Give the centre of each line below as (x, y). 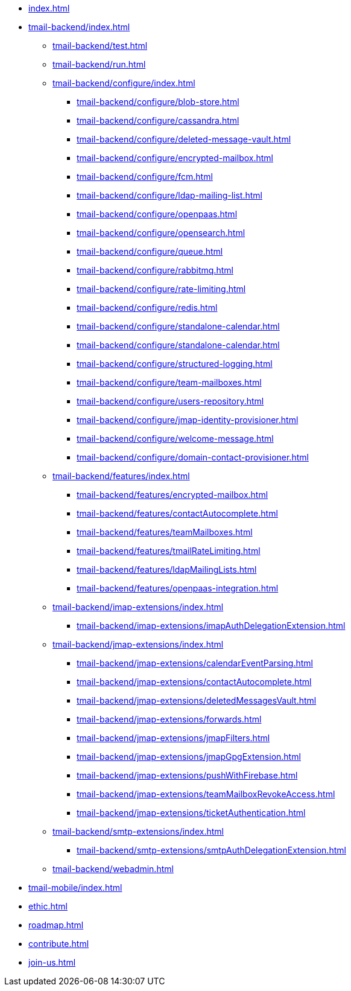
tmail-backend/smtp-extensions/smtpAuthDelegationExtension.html (211, 850)
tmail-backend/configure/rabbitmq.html (155, 270)
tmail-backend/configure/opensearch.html (161, 233)
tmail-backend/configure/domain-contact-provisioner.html (193, 457)
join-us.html (52, 962)
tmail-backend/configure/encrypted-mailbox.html (175, 158)
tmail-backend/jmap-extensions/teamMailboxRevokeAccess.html (206, 794)
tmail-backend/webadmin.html (113, 869)
